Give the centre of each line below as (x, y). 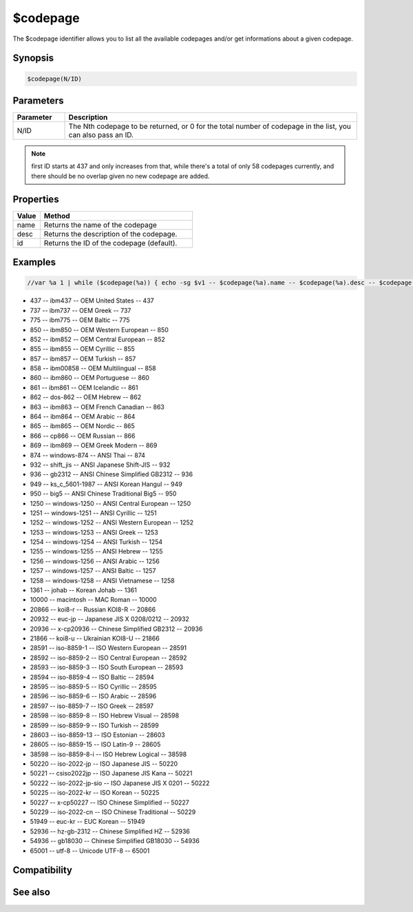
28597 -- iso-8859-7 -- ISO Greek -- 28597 (92, 706)
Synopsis (33, 58)
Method (57, 216)
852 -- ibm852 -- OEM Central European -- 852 (97, 339)
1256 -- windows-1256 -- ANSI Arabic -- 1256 (95, 561)
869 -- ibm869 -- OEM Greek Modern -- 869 (94, 445)
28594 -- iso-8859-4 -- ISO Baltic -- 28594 (92, 677)
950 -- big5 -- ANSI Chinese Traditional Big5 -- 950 (103, 494)
